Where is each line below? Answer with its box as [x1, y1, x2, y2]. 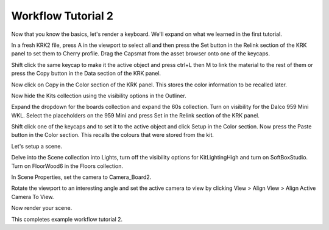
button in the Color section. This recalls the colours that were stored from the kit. [11, 131, 214, 139]
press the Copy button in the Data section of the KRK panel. [11, 70, 161, 77]
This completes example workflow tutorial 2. [11, 215, 123, 223]
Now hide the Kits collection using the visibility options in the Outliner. [11, 92, 187, 99]
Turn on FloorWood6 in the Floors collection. [11, 162, 123, 170]
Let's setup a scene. [11, 142, 62, 150]
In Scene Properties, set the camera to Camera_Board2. [11, 173, 152, 181]
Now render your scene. [11, 204, 73, 212]
